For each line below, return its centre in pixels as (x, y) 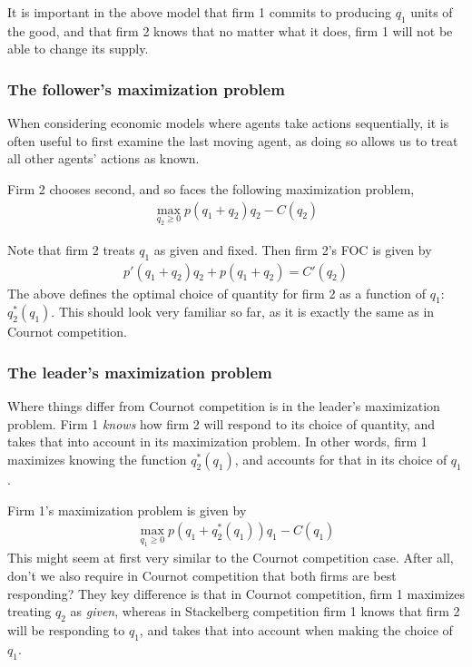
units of (432, 12)
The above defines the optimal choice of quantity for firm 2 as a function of (217, 293)
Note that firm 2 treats (71, 249)
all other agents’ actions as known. (103, 158)
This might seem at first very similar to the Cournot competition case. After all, (231, 558)
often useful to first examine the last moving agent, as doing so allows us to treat (233, 140)
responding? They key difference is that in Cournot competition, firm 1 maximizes (236, 593)
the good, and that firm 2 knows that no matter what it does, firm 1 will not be (230, 30)
